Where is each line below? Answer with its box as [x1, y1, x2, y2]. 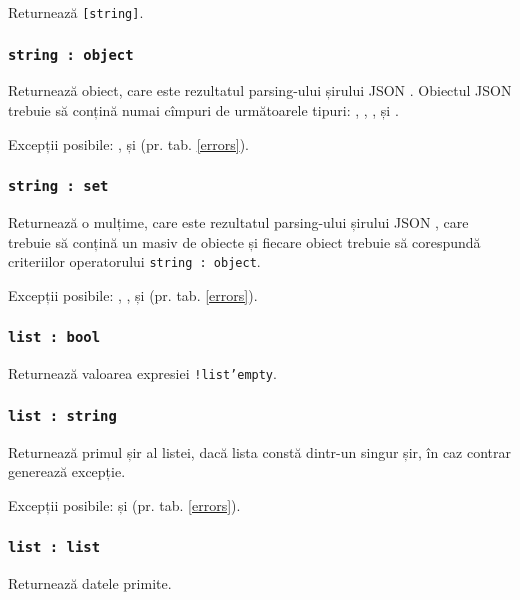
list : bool [8, 329, 101, 346]
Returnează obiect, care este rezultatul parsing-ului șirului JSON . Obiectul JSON [8, 80, 512, 101]
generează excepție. [8, 461, 126, 482]
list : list [8, 539, 101, 556]
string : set [8, 178, 109, 195]
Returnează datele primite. [8, 573, 172, 594]
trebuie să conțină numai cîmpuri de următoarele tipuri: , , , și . [8, 100, 399, 121]
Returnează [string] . [8, 2, 144, 22]
